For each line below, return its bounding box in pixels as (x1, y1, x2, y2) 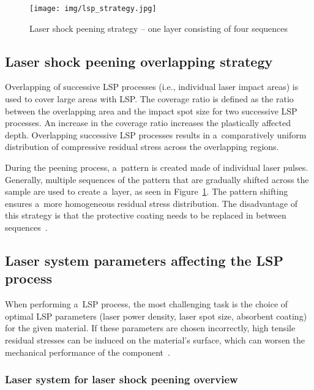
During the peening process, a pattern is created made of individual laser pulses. (5, 161, 308, 174)
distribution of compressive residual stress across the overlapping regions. (5, 140, 279, 153)
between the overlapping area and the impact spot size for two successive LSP (5, 104, 297, 117)
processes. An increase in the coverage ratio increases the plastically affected (5, 116, 291, 129)
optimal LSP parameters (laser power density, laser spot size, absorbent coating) (5, 309, 307, 322)
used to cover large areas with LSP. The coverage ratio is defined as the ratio (5, 92, 294, 105)
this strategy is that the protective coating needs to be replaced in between (5, 209, 286, 222)
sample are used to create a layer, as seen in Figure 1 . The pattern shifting (5, 185, 288, 198)
